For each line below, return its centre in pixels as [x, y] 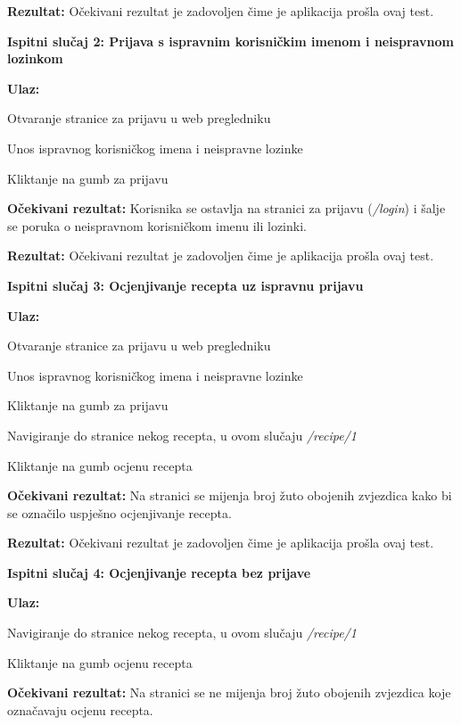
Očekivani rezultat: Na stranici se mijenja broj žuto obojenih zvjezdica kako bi [230, 495]
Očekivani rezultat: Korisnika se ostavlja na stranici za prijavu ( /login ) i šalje [226, 208]
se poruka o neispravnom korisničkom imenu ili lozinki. [157, 225]
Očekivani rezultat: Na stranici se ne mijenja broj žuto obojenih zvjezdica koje [229, 692]
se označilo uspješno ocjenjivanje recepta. [119, 512]
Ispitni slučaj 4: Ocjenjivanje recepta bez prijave [159, 572]
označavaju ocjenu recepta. [80, 709]
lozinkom [35, 58]
